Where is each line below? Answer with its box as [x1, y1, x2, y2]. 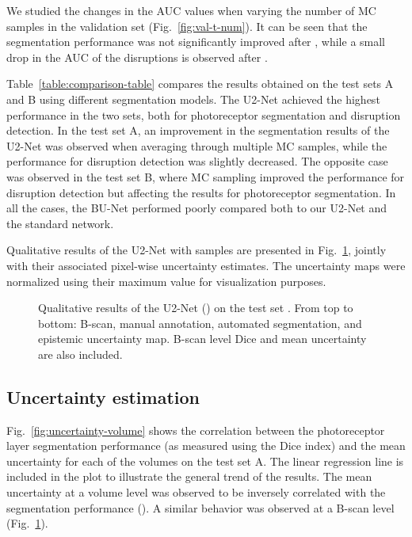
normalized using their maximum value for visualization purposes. [6, 272, 326, 289]
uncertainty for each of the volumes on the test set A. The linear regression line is [6, 452, 404, 469]
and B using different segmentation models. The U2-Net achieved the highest [6, 90, 380, 107]
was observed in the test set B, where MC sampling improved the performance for [6, 168, 405, 185]
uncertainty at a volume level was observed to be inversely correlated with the [6, 484, 386, 501]
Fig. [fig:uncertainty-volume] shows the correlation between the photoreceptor [6, 421, 385, 438]
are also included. [38, 345, 123, 362]
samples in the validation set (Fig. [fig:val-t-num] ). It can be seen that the [6, 17, 368, 34]
